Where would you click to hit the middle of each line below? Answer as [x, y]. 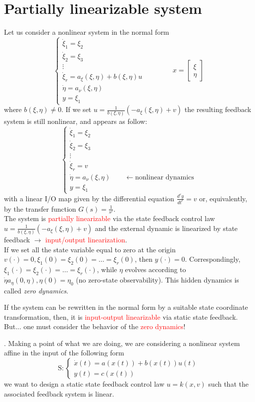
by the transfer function [40, 208]
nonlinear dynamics [165, 177]
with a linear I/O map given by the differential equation [89, 198]
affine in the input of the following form [64, 353]
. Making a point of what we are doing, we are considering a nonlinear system [122, 343]
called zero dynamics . [36, 290]
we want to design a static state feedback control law [84, 384]
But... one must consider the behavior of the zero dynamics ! [95, 326]
